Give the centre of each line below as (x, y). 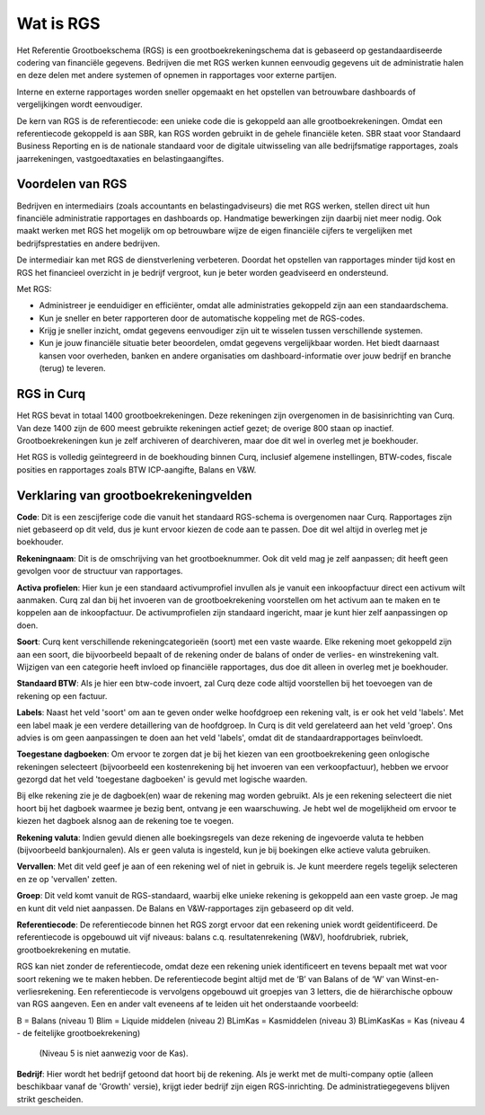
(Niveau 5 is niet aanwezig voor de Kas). (114, 1053)
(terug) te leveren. (72, 368)
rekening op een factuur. (62, 695)
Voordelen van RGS (72, 184)
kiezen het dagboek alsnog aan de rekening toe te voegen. (125, 821)
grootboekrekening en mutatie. (74, 950)
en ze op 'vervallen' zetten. (67, 879)
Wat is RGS (58, 23)
